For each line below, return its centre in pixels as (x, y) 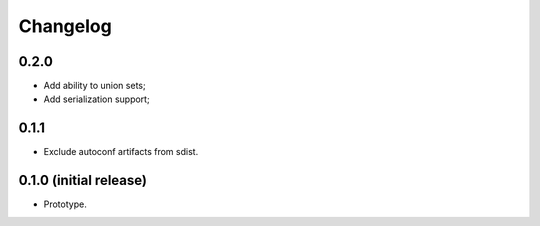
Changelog (65, 26)
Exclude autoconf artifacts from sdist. (121, 152)
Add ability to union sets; (94, 86)
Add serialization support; (96, 99)
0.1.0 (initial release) (82, 180)
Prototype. (65, 204)
